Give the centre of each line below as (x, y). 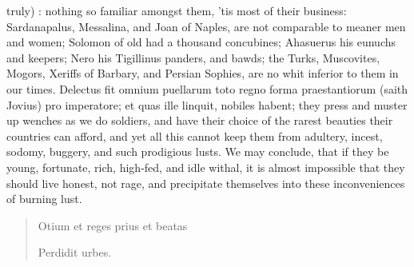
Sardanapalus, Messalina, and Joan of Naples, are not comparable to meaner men (206, 26)
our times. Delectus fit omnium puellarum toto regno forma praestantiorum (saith (207, 88)
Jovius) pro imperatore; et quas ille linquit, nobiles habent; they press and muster (207, 104)
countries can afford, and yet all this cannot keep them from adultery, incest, (195, 135)
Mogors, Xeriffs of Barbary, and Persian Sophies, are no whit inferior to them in (203, 73)
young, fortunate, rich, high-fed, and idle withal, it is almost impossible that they (206, 167)
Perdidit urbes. (75, 252)
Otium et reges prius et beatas (113, 225)
